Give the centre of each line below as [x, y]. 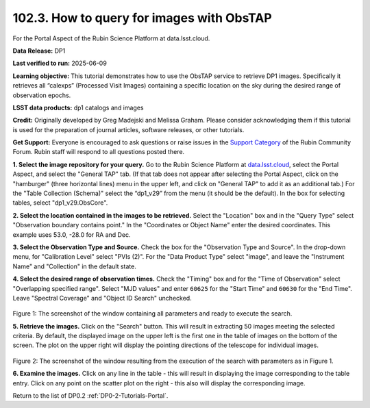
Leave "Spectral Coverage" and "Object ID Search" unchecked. [102, 298]
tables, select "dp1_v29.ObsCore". [60, 203]
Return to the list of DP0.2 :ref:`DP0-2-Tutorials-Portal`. [90, 396]
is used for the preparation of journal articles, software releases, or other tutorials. [128, 129]
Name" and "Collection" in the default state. [74, 266]
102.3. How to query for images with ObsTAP [142, 18]
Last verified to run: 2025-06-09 [60, 63]
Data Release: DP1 [39, 51]
